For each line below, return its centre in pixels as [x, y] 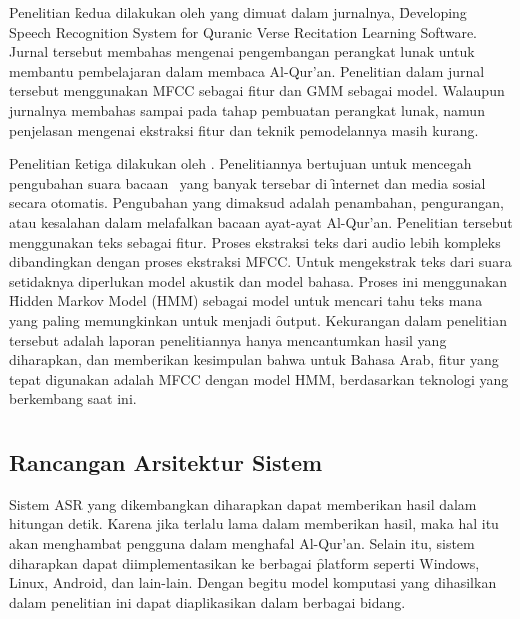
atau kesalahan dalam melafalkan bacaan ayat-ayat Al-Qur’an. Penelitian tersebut [261, 221]
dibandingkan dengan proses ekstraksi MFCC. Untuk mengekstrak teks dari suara [260, 261]
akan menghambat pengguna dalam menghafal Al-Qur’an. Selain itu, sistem [242, 543]
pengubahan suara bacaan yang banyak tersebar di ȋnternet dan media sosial [247, 182]
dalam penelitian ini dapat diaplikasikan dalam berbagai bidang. [207, 601]
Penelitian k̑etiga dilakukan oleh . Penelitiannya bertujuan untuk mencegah [240, 163]
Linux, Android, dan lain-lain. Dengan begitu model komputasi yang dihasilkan [253, 582]
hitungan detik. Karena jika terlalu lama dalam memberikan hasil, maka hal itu [254, 523]
